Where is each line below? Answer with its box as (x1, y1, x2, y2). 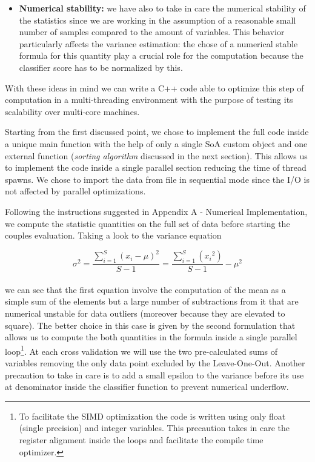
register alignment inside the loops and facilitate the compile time (19, 434, 264, 446)
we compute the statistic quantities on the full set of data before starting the (5, 217, 290, 229)
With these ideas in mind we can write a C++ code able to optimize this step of (5, 81, 304, 94)
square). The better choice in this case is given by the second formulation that (5, 318, 296, 331)
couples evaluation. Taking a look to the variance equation (5, 229, 222, 242)
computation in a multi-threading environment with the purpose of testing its (5, 93, 293, 106)
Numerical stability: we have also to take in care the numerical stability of (19, 2, 306, 14)
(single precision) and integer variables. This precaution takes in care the (19, 421, 290, 434)
